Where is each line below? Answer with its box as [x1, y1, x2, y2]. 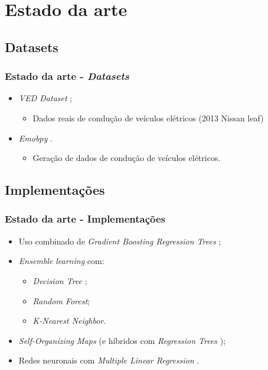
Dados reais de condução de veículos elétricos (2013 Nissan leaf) [32, 111, 264, 124]
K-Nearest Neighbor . [32, 314, 106, 327]
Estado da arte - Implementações [5, 211, 165, 226]
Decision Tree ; [32, 274, 87, 287]
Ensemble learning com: [18, 255, 104, 267]
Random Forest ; [32, 294, 90, 307]
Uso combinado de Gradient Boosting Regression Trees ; [18, 234, 221, 247]
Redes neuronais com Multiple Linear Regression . [18, 354, 200, 366]
